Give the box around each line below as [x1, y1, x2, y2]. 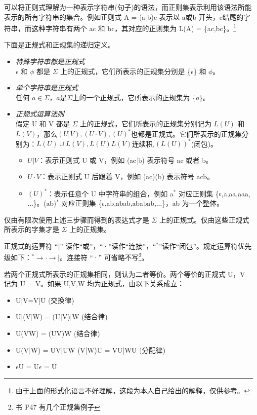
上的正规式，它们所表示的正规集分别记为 [80, 118, 212, 128]
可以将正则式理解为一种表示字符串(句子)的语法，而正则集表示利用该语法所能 [4, 2, 252, 12]
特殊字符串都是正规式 [15, 56, 85, 67]
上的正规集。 [69, 224, 111, 234]
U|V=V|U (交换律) [15, 295, 75, 305]
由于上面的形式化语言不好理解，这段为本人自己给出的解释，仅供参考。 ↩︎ [15, 385, 250, 395]
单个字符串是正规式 [15, 82, 78, 93]
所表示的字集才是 [4, 224, 59, 234]
